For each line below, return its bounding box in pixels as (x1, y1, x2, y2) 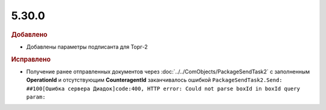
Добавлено (11, 30, 48, 38)
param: (26, 94, 46, 100)
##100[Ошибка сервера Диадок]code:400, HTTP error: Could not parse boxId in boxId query (26, 85, 300, 92)
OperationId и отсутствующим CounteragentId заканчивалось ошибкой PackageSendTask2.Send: (26, 76, 283, 84)
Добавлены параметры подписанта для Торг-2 (26, 43, 148, 50)
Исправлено (11, 55, 51, 63)
